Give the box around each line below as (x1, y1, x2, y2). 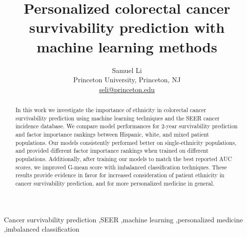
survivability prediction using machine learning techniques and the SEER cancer (15, 114, 220, 122)
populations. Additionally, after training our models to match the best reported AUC (15, 155, 232, 163)
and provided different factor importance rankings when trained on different (15, 146, 208, 155)
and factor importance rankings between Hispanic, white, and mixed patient (15, 130, 209, 139)
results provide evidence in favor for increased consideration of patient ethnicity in (15, 171, 225, 179)
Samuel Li (112, 65, 142, 75)
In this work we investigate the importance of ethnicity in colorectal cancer (15, 106, 206, 114)
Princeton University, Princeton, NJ (73, 74, 181, 85)
